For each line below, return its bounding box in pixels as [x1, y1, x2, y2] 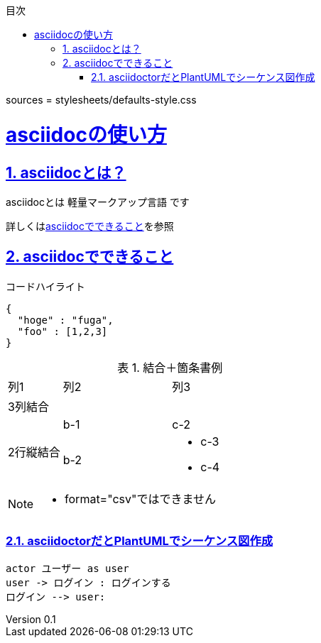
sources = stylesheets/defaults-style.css [6, 94, 197, 106]
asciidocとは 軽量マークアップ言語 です [6, 195, 190, 208]
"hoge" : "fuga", [17, 314, 114, 326]
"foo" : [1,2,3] [17, 325, 108, 337]
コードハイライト [6, 280, 85, 292]
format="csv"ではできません [65, 491, 216, 506]
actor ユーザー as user [6, 562, 129, 574]
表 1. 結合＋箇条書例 [117, 360, 223, 375]
